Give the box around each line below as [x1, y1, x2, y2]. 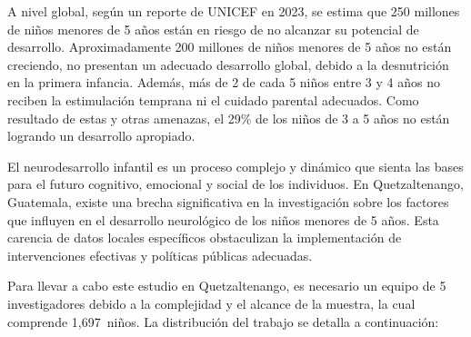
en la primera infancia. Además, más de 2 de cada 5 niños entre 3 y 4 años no [7, 73, 440, 92]
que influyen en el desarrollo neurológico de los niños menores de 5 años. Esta [7, 210, 439, 229]
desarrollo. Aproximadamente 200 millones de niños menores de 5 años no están [7, 37, 452, 56]
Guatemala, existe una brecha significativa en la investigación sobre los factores [7, 192, 449, 211]
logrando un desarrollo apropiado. [7, 126, 195, 145]
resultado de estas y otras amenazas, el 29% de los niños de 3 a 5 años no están [7, 108, 450, 127]
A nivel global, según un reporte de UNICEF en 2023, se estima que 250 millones [7, 2, 460, 20]
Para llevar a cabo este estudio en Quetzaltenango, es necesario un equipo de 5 [7, 276, 446, 295]
